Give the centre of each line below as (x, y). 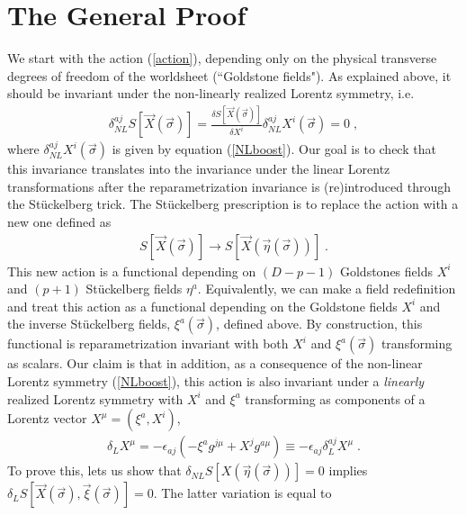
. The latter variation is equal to (242, 493)
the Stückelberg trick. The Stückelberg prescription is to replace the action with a (233, 204)
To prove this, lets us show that (94, 470)
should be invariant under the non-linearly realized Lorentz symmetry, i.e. (211, 93)
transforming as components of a (335, 398)
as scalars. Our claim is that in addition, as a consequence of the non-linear (215, 363)
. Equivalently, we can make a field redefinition (327, 289)
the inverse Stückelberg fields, (89, 324)
